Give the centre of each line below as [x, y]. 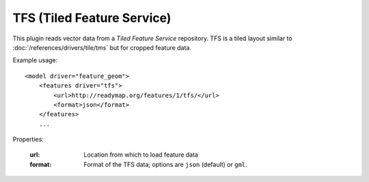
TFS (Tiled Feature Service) [92, 18]
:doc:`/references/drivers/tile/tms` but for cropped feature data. [102, 47]
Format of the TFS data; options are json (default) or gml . [165, 164]
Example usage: [35, 60]
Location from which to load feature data [141, 155]
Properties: [28, 140]
